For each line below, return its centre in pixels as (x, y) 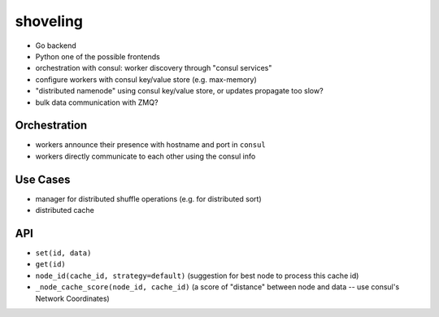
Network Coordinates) (72, 298)
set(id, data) (63, 253)
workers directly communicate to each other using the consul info (146, 156)
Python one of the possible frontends (98, 56)
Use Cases (43, 179)
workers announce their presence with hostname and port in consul (150, 145)
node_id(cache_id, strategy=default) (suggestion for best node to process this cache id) (197, 276)
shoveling (49, 21)
